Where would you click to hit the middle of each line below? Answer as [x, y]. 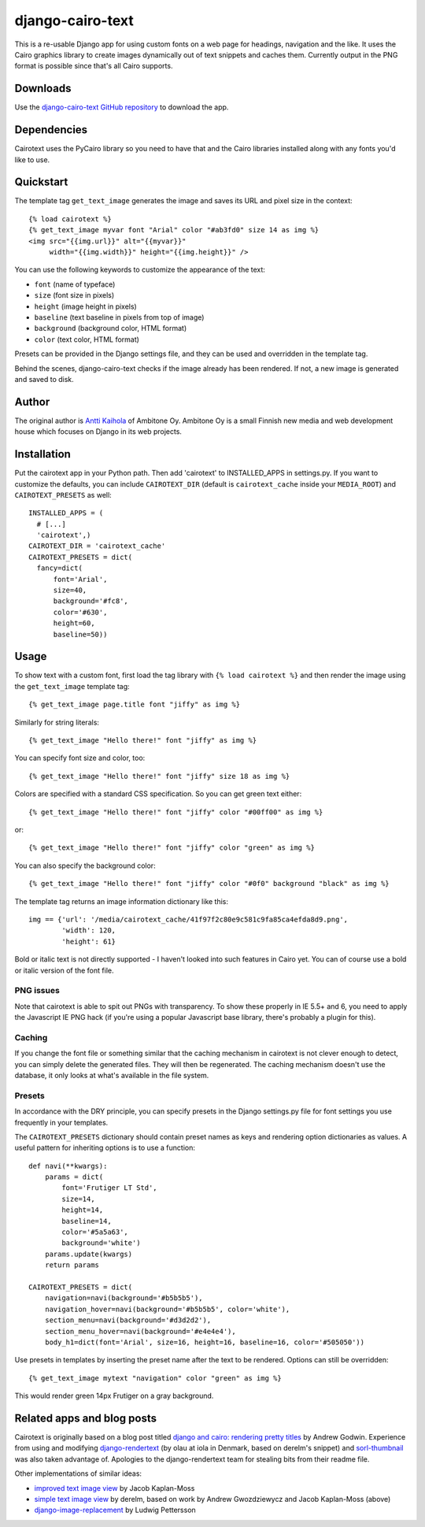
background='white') [101, 1243]
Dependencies [51, 130]
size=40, [70, 590]
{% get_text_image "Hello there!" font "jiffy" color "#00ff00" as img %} [176, 812]
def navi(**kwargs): [68, 1166]
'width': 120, [89, 930]
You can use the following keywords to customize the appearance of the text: [140, 270]
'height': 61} [89, 941]
